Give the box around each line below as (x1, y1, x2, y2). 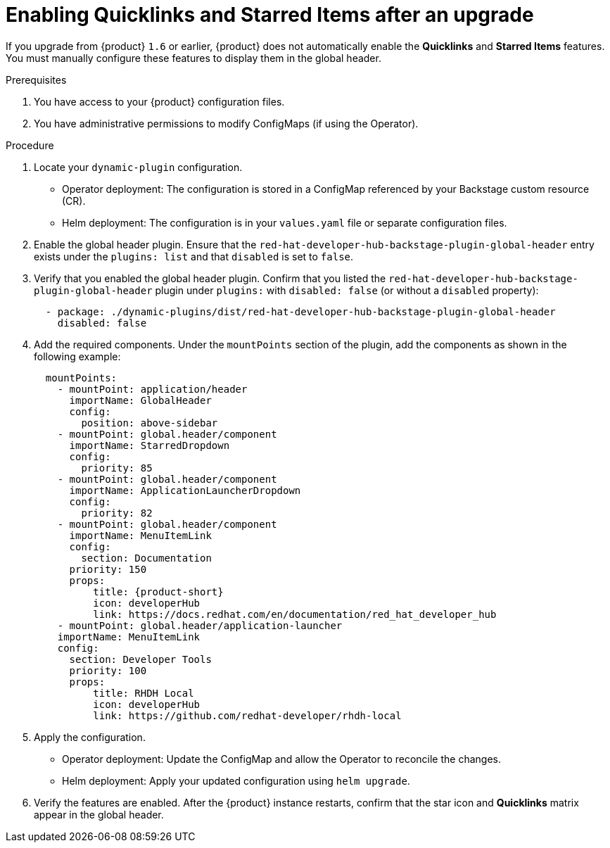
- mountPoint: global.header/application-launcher (57, 619, 343, 631)
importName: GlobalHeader (69, 394, 212, 406)
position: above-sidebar (81, 417, 218, 429)
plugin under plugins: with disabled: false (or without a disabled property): (155, 284, 539, 296)
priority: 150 (69, 563, 147, 575)
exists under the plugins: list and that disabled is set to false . (34, 250, 354, 262)
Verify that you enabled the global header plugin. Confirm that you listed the (34, 272, 386, 284)
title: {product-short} (93, 586, 224, 597)
